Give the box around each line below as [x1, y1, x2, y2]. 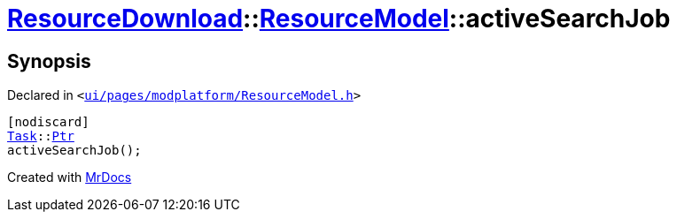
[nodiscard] [7, 115, 89, 130]
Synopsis [7, 49, 91, 72]
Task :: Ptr [7, 129, 74, 144]
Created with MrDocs [7, 170, 132, 185]
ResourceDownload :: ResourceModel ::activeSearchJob [7, 4, 671, 34]
